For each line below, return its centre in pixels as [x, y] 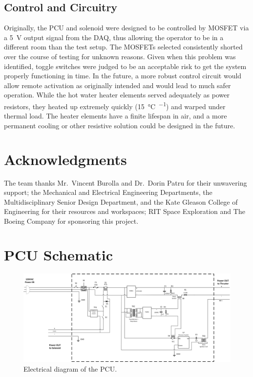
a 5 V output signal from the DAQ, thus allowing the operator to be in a [114, 37]
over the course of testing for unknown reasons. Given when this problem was [120, 56]
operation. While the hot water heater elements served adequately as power [117, 95]
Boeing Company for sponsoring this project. [71, 221]
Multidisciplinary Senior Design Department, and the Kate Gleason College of [121, 201]
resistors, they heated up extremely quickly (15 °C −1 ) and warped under [115, 105]
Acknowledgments [65, 159]
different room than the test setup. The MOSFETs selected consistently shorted [123, 47]
